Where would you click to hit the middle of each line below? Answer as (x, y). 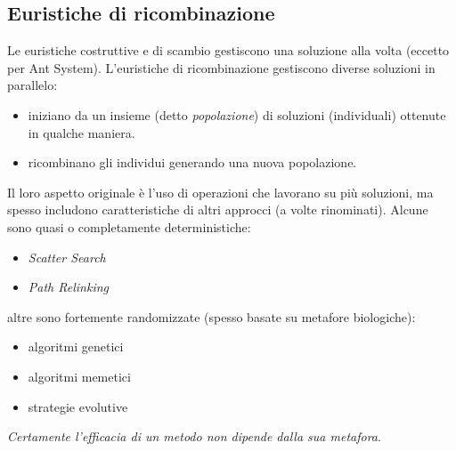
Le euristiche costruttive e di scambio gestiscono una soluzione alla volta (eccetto (228, 50)
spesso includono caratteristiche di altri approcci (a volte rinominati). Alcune (218, 209)
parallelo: (33, 85)
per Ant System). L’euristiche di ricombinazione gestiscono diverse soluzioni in (221, 67)
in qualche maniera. (81, 132)
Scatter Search (67, 257)
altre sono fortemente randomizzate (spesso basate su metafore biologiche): (212, 316)
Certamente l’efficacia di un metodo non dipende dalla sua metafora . (194, 436)
